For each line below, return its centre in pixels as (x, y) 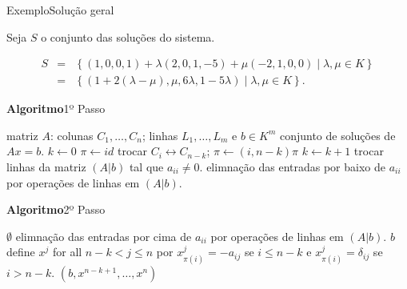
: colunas (72, 135)
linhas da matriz (46, 167)
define (21, 252)
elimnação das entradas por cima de (104, 236)
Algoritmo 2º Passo (56, 209)
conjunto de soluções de (337, 135)
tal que (146, 167)
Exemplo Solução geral (60, 10)
